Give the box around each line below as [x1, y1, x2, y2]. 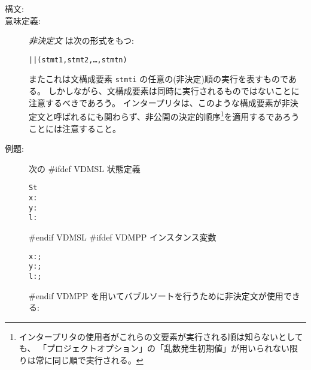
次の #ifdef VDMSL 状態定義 [29, 162, 141, 175]
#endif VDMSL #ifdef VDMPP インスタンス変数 [29, 230, 217, 243]
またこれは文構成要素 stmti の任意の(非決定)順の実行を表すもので [29, 73, 288, 85]
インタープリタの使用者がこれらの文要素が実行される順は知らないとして [19, 330, 303, 342]
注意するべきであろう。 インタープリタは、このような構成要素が [29, 96, 282, 109]
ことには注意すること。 [29, 122, 121, 134]
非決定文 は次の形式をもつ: [29, 34, 134, 47]
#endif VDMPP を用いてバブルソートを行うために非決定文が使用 [29, 289, 283, 302]
